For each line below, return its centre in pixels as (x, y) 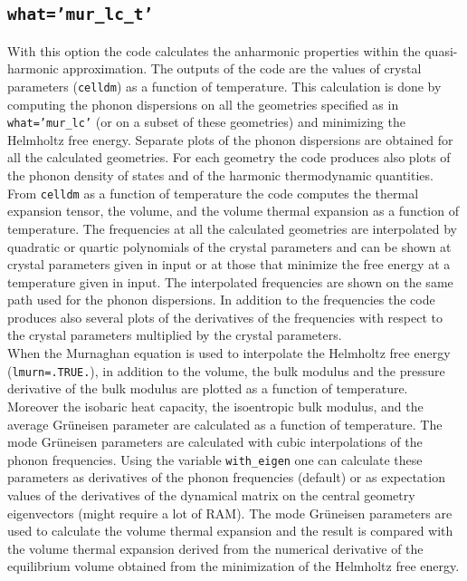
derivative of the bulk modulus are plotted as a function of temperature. (208, 388)
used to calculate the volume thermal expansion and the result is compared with (230, 531)
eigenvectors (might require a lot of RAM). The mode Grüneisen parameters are (230, 513)
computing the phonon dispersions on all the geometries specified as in (203, 104)
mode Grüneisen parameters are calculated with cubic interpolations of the (215, 442)
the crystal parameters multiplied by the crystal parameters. (175, 335)
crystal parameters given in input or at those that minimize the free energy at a (229, 264)
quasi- (441, 50)
